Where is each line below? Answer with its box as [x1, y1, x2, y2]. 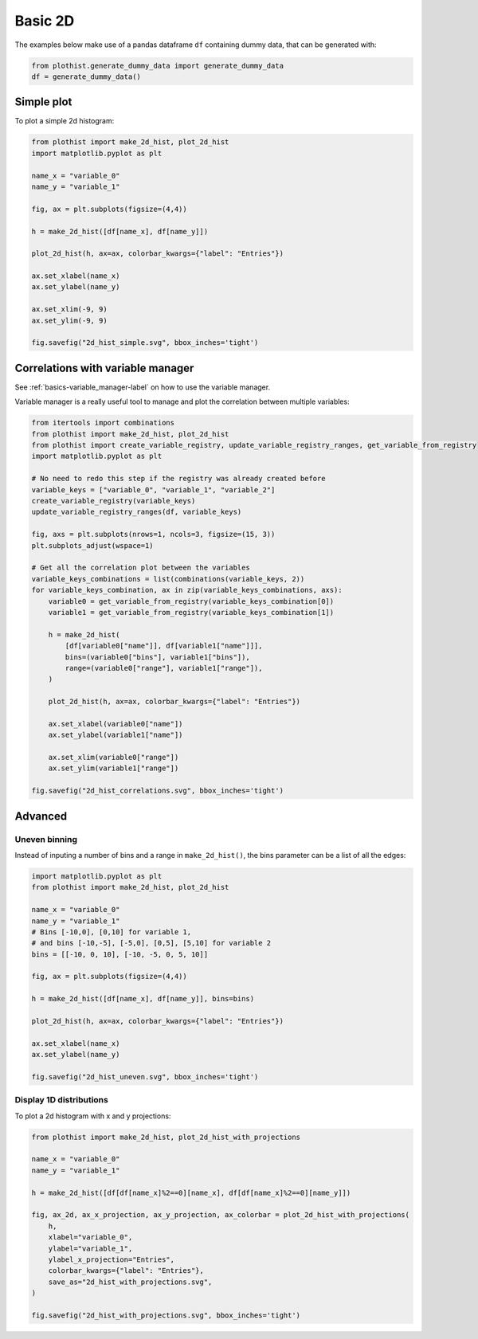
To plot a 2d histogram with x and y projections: [14, 1111, 171, 1121]
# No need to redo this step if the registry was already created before [31, 474, 326, 484]
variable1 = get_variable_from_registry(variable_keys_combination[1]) [48, 608, 335, 617]
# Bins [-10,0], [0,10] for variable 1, [31, 927, 191, 936]
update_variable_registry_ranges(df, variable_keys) [31, 507, 242, 517]
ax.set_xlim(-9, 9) [31, 305, 108, 314]
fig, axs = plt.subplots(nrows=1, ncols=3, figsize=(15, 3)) [31, 530, 276, 539]
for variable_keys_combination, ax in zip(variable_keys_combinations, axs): [31, 585, 343, 595]
